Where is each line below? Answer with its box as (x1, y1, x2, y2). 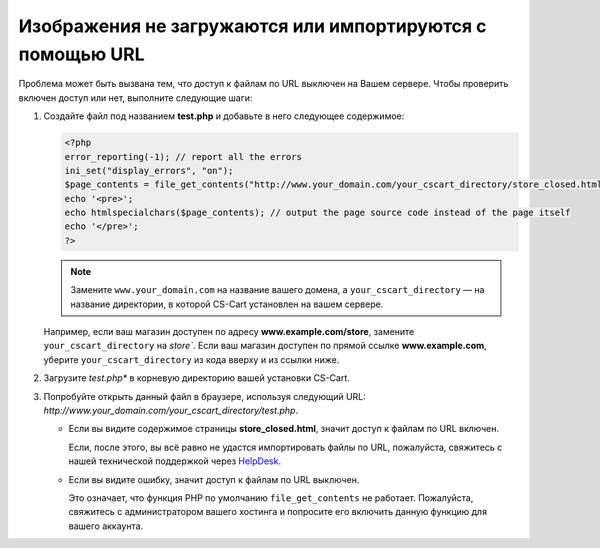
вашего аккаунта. (68, 520, 144, 532)
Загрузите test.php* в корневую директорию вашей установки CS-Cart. (43, 372, 350, 384)
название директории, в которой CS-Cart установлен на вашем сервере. (70, 298, 384, 310)
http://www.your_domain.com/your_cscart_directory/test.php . (43, 404, 299, 416)
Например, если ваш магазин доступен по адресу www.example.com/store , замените (43, 326, 415, 337)
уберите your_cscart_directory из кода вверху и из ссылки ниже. (43, 353, 340, 365)
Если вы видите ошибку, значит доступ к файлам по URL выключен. (68, 473, 360, 485)
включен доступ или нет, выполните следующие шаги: (18, 91, 253, 104)
